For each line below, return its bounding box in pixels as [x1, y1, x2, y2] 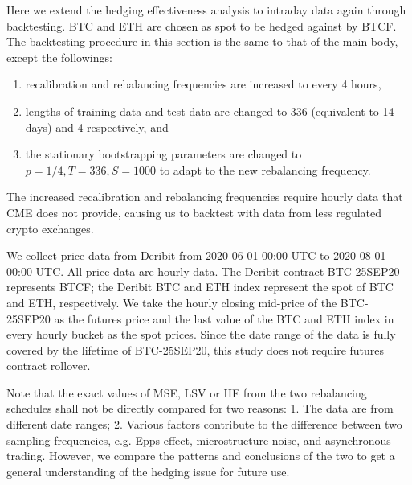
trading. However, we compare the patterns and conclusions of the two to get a [6, 447, 395, 464]
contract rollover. [6, 357, 91, 374]
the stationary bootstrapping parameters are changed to [25, 146, 302, 162]
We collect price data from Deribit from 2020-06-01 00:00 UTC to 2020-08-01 [6, 247, 386, 264]
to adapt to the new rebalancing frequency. [159, 161, 371, 178]
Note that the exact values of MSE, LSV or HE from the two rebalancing [6, 384, 367, 401]
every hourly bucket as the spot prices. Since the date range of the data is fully [6, 326, 396, 343]
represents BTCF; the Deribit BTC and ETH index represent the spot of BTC [6, 278, 394, 295]
